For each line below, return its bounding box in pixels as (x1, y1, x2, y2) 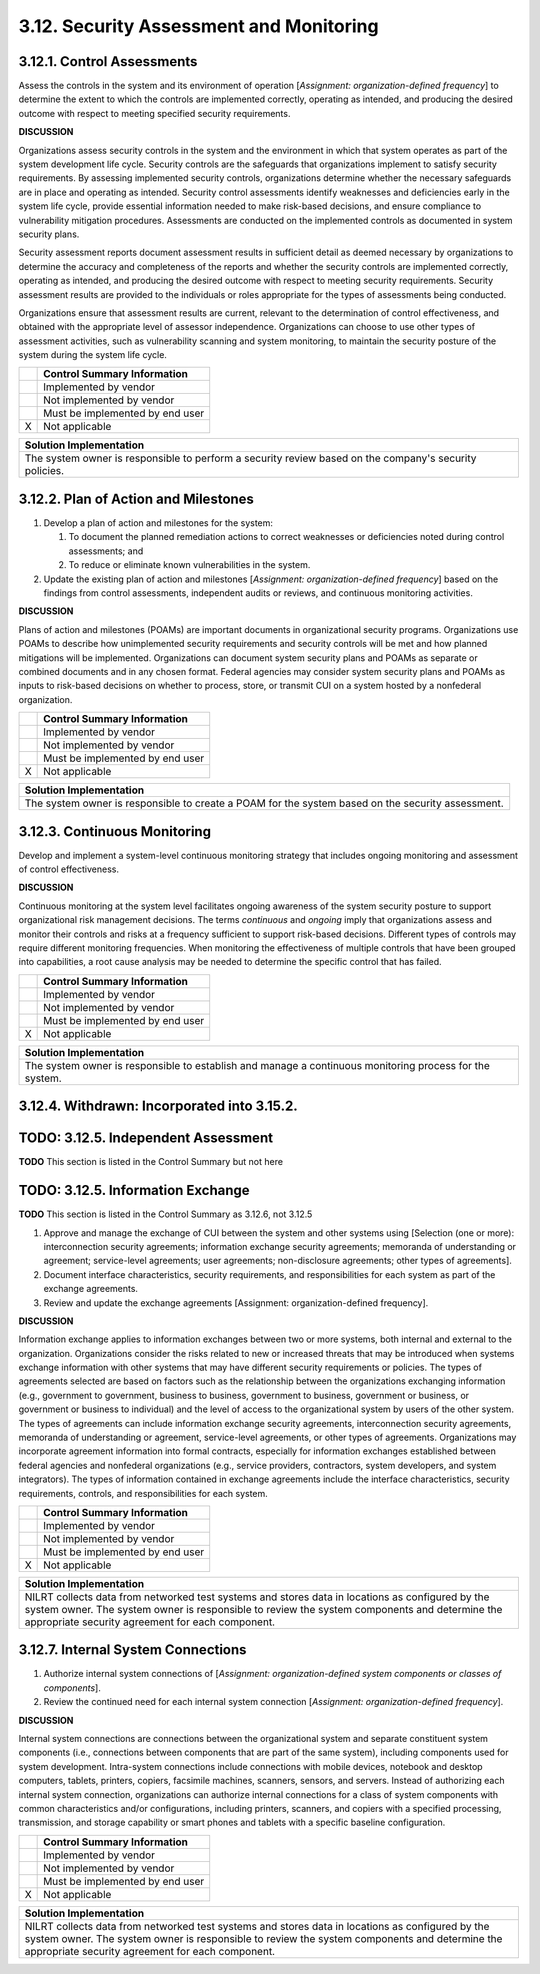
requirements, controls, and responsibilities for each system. (18, 1487, 269, 1499)
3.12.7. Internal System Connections (18, 1641, 247, 1659)
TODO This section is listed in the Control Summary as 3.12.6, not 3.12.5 (18, 1208, 313, 1220)
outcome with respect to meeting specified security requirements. (18, 107, 291, 119)
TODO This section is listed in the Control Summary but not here (18, 1156, 284, 1168)
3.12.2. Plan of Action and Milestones (18, 490, 255, 507)
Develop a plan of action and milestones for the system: (43, 517, 274, 529)
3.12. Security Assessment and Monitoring (18, 15, 379, 37)
